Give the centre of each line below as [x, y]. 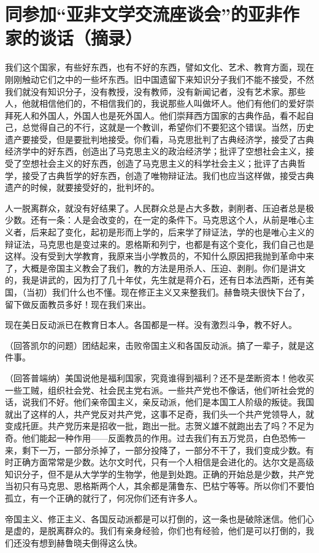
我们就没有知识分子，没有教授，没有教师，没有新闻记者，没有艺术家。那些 [155, 91]
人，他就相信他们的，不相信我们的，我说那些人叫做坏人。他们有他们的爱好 [155, 103]
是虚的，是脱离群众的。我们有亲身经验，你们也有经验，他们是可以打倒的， [155, 531]
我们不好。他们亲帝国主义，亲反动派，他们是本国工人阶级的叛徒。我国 [172, 402]
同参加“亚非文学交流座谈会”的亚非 [144, 14]
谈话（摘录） [91, 38]
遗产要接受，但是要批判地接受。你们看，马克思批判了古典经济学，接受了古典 [159, 139]
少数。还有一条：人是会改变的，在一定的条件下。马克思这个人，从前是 [147, 220]
